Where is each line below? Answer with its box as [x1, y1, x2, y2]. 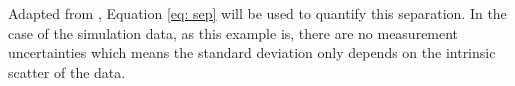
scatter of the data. [8, 61, 126, 82]
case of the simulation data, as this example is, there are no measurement [8, 22, 459, 43]
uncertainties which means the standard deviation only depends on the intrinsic [8, 42, 496, 63]
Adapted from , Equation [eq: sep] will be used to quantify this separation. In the [8, 3, 507, 23]
